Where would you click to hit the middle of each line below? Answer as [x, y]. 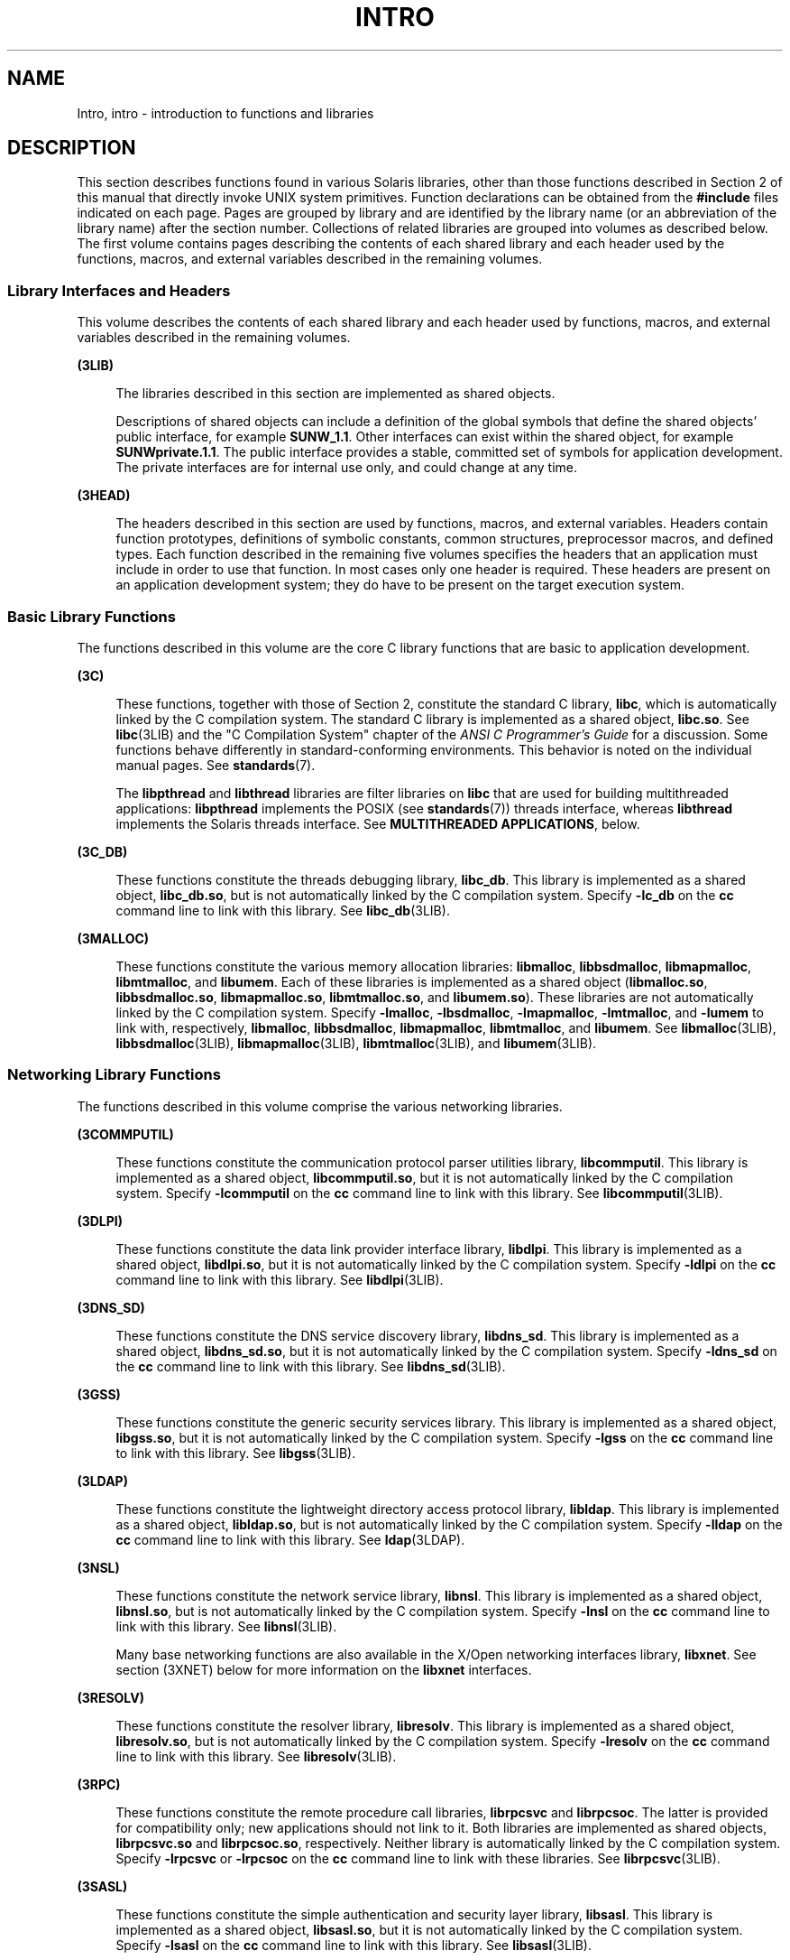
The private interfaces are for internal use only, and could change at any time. [347, 468]
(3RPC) [99, 1784]
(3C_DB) [102, 851]
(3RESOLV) [110, 1697]
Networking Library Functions [114, 1075]
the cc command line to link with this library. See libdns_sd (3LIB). [311, 1366]
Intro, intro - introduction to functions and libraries [225, 113]
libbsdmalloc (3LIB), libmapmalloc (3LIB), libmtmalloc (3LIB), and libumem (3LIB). [356, 1043]
